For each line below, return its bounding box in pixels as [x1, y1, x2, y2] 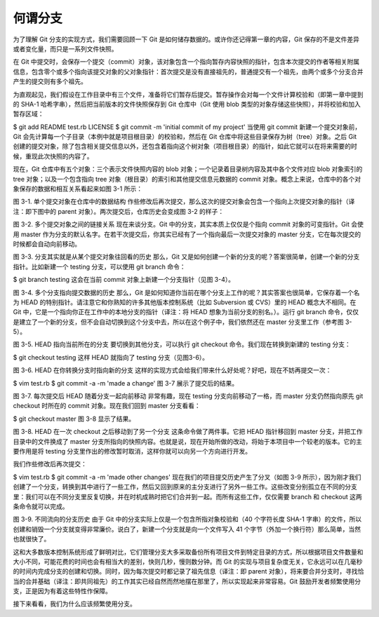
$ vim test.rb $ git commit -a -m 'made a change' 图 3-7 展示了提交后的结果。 [13, 379, 239, 387]
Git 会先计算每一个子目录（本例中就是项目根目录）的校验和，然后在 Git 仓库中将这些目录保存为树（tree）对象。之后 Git [13, 133, 357, 141]
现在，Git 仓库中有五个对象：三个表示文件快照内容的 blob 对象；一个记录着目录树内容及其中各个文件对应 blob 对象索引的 [13, 165, 363, 173]
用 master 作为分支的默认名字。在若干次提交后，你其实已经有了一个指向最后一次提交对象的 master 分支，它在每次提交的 [13, 230, 361, 238]
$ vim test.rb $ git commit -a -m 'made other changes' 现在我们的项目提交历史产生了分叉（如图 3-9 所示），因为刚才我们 [13, 473, 361, 481]
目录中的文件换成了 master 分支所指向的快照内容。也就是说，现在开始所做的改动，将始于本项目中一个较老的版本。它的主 [13, 437, 363, 445]
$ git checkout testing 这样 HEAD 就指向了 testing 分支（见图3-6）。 [13, 353, 209, 361]
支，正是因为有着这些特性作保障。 [13, 587, 112, 595]
